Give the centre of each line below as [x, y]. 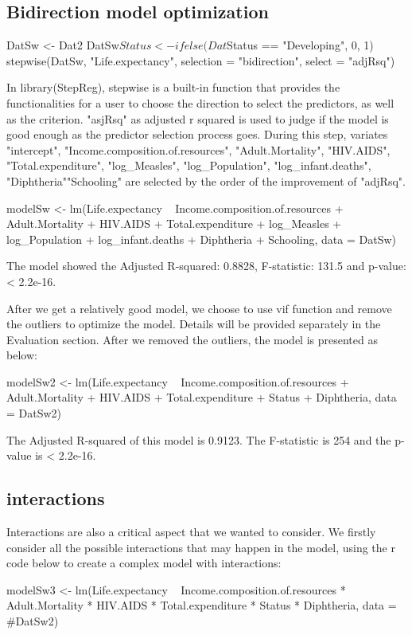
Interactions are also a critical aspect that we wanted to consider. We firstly [191, 532]
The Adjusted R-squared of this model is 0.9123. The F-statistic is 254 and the [199, 439]
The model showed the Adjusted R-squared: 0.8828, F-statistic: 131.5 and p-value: [206, 266]
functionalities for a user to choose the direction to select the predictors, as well [200, 102]
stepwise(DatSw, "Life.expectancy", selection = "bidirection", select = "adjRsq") [201, 60]
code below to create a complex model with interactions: [144, 563]
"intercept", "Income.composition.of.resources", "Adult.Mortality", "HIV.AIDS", [198, 149]
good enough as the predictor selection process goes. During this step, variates [197, 134]
